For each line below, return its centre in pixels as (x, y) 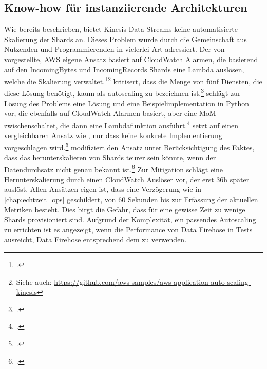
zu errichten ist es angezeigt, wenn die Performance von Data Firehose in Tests (128, 229)
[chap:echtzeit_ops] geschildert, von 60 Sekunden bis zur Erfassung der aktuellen (131, 199)
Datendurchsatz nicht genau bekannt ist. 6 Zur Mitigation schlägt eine (113, 168)
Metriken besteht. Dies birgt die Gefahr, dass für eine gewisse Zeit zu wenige (125, 209)
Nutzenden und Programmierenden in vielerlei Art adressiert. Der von (115, 49)
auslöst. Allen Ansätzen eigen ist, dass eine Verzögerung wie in (103, 189)
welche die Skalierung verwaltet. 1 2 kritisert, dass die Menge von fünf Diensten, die (133, 80)
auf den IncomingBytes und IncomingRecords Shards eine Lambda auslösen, (124, 69)
